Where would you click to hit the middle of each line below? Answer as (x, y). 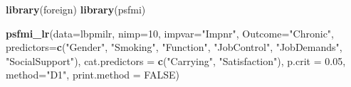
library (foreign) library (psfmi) (76, 9)
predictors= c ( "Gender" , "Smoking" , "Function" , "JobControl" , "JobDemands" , (174, 47)
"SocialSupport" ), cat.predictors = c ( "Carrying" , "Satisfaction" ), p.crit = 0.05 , (176, 60)
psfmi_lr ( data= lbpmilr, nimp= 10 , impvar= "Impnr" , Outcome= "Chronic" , (170, 33)
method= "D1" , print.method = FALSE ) (93, 75)
